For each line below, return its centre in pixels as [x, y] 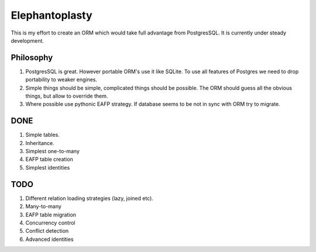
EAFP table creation [49, 159]
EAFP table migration [51, 215]
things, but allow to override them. [67, 96]
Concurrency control [50, 223]
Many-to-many [43, 206]
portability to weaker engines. [61, 80]
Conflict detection [47, 231]
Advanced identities [49, 239]
